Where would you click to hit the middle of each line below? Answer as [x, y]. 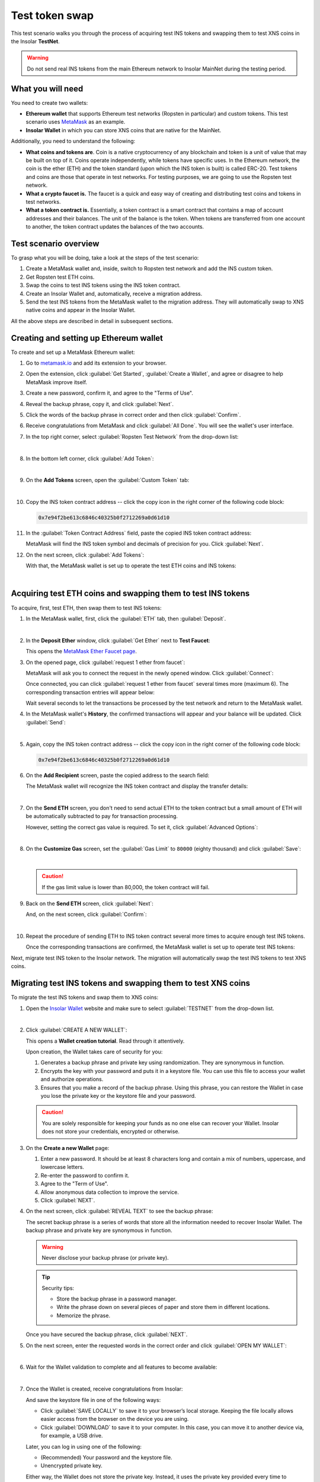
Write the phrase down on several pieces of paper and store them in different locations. [163, 1307]
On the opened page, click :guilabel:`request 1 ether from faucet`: [105, 662]
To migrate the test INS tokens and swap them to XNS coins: [85, 997]
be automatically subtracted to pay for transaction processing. [102, 816]
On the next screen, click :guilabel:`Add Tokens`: [85, 555]
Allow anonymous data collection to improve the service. [110, 1192]
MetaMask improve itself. [57, 382]
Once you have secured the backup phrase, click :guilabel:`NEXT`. [107, 1334]
